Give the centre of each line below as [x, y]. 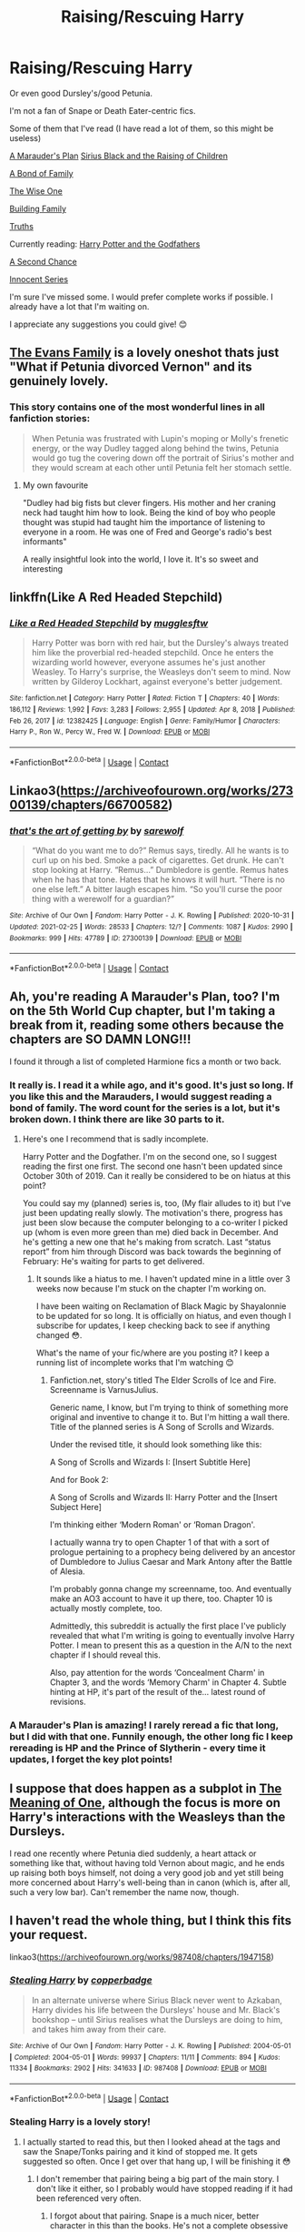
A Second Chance [43, 261]
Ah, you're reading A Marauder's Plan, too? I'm [145, 997]
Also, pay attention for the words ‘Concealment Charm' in [157, 1673]
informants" [44, 541]
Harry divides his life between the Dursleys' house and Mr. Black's [156, 2010]
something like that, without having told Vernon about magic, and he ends [147, 1862]
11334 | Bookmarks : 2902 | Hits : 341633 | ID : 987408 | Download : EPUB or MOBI [138, 2068]
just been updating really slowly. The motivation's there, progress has [152, 1213]
